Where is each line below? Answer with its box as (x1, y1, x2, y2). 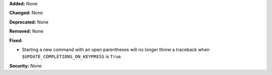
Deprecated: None (9, 19, 49, 25)
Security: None (9, 62, 42, 68)
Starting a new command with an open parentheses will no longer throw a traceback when (22, 46, 210, 52)
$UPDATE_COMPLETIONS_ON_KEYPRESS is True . (22, 53, 122, 59)
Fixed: (9, 37, 23, 43)
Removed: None (9, 28, 44, 34)
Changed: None (9, 10, 43, 16)
